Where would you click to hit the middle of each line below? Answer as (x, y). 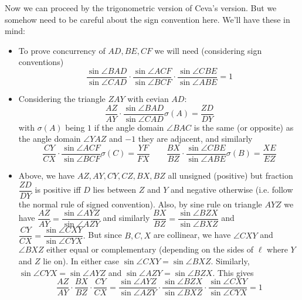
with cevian (148, 99)
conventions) (41, 62)
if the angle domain (129, 127)
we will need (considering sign (208, 50)
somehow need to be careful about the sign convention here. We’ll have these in (147, 19)
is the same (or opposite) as (244, 127)
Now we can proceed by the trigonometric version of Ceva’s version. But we (141, 8)
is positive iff (58, 189)
